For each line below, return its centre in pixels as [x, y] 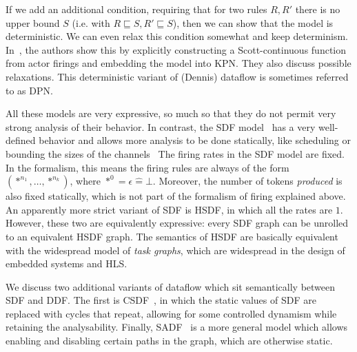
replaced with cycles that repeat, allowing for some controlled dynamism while [171, 313]
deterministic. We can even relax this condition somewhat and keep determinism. [177, 36]
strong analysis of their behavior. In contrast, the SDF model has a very [161, 126]
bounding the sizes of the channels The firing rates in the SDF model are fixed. [175, 153]
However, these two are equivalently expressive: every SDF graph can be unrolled [177, 223]
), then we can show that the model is [253, 22]
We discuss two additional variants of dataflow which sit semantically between [171, 286]
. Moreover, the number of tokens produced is [247, 181]
